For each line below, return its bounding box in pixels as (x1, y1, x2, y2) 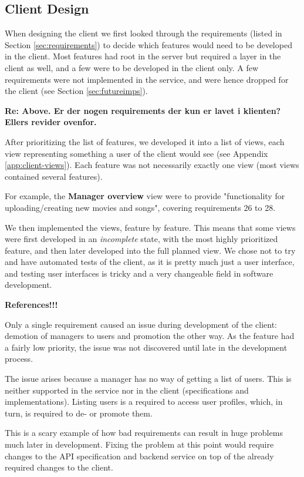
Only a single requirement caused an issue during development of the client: (5, 318, 277, 330)
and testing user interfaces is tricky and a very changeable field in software (5, 267, 273, 279)
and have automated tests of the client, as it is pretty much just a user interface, (5, 256, 295, 268)
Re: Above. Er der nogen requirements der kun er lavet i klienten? (5, 104, 281, 116)
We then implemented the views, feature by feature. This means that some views (5, 221, 296, 233)
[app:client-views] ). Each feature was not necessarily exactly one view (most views (5, 159, 299, 171)
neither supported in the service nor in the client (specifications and (5, 384, 249, 396)
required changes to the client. (5, 461, 113, 473)
